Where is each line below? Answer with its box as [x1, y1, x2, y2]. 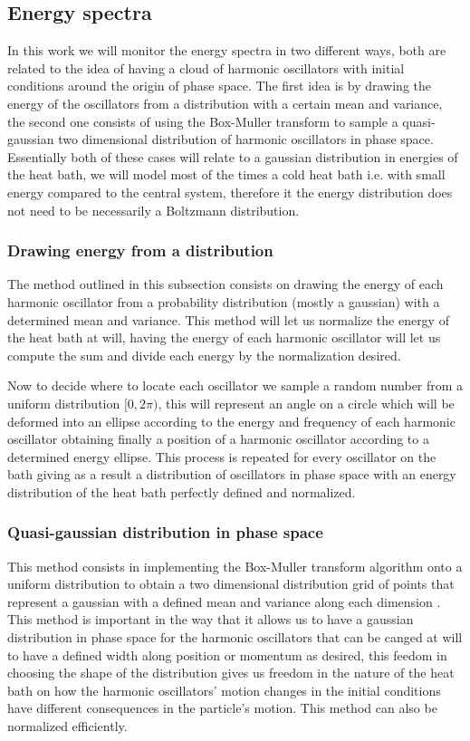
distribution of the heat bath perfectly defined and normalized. [7, 482, 356, 501]
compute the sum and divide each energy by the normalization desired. [7, 345, 401, 364]
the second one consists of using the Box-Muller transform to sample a [7, 111, 398, 130]
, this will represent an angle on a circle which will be [158, 393, 455, 412]
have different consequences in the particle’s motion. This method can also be [7, 698, 437, 717]
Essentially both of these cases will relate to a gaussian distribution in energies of [7, 147, 458, 166]
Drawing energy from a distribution [7, 239, 273, 262]
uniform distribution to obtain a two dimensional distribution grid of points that [7, 574, 455, 593]
